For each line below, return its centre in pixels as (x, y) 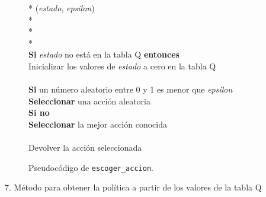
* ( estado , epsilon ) (62, 8)
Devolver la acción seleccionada (85, 147)
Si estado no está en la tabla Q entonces (104, 54)
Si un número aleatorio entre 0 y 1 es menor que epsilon (131, 89)
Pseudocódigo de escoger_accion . (91, 167)
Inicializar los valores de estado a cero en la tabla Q (122, 66)
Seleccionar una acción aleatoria (90, 101)
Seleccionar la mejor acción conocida (98, 124)
